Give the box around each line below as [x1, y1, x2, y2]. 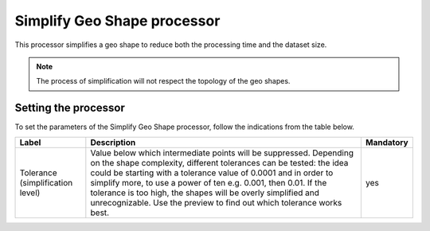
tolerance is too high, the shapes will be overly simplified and [90, 187, 320, 198]
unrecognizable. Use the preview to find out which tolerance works [90, 197, 342, 208]
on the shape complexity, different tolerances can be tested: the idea [90, 157, 349, 168]
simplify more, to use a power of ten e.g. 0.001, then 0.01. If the [90, 177, 327, 188]
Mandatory [365, 136, 409, 147]
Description [90, 136, 136, 147]
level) [19, 187, 41, 198]
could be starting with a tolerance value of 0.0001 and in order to [90, 167, 334, 178]
